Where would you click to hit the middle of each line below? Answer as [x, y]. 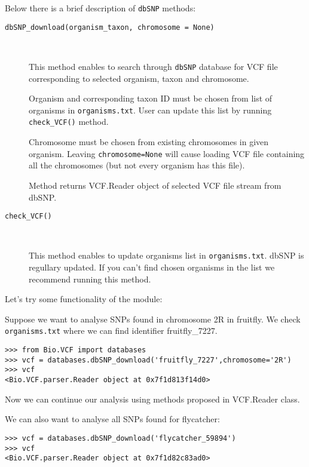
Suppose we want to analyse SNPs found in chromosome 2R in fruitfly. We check [153, 319]
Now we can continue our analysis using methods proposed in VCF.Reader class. [152, 399]
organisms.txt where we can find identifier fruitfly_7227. [111, 331]
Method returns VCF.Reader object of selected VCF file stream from [155, 185]
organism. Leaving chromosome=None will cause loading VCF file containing [167, 153]
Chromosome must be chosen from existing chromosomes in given [149, 142]
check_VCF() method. [69, 122]
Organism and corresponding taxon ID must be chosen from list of [151, 98]
